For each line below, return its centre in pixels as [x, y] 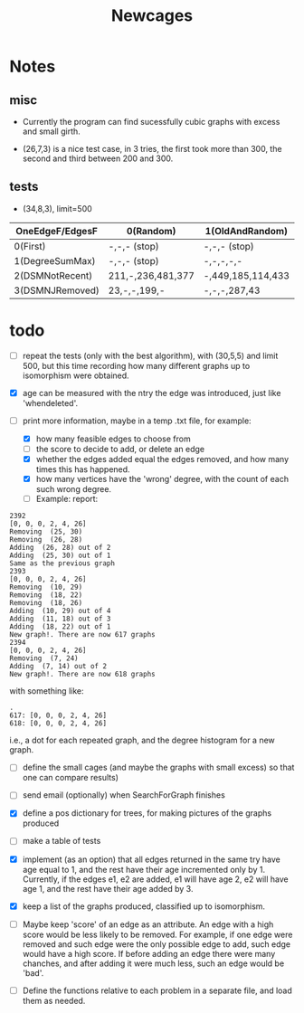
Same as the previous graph [62, 563]
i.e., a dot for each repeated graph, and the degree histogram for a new [142, 740]
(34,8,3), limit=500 [57, 208]
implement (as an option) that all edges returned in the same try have [151, 859]
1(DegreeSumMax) [55, 260]
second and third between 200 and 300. [98, 158]
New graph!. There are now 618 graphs [82, 675]
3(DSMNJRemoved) [57, 290]
